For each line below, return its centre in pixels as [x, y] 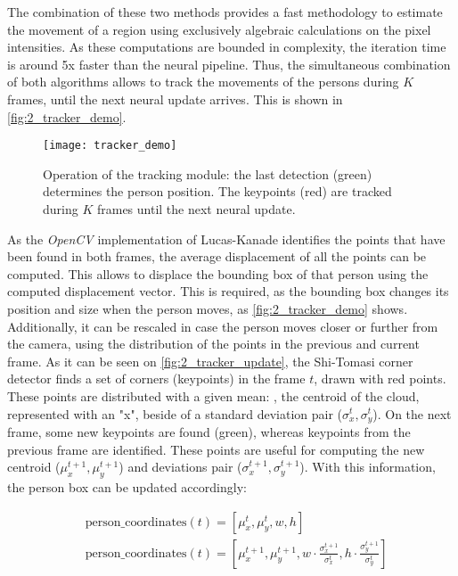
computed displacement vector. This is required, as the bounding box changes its [228, 291]
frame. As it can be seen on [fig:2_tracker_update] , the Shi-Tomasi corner [210, 361]
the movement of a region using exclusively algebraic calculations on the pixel [219, 29]
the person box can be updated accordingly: [127, 486]
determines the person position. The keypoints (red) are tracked [217, 191]
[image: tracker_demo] [110, 146]
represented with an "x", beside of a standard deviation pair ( [175, 413]
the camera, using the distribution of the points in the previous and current [213, 344]
